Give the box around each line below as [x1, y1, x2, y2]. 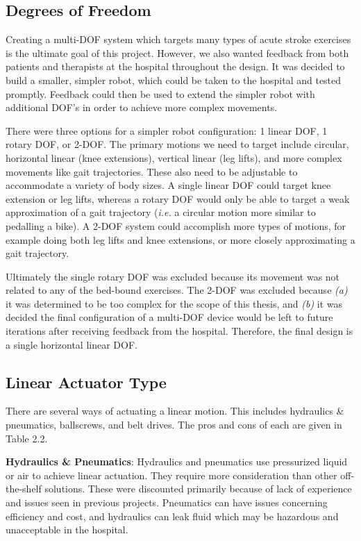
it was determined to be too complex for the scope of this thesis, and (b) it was [6, 296, 343, 310]
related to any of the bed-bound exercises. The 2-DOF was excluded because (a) [6, 283, 348, 297]
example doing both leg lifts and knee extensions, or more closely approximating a [6, 232, 355, 247]
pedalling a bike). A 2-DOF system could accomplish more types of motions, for [6, 218, 346, 233]
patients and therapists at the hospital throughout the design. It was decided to [6, 59, 345, 74]
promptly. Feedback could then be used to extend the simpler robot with [6, 86, 315, 101]
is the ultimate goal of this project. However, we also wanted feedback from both [6, 45, 349, 60]
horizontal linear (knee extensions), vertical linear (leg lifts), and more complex [6, 150, 342, 165]
